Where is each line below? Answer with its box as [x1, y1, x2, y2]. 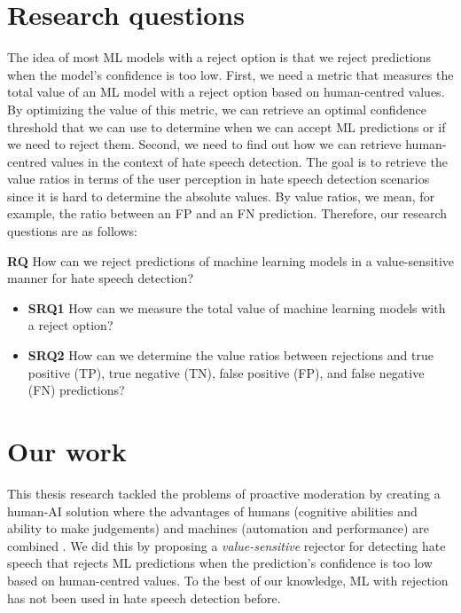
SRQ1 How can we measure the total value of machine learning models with [27, 298, 446, 317]
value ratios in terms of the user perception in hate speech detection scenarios [7, 169, 430, 188]
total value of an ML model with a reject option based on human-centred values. [7, 83, 445, 101]
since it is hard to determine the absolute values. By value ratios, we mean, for [7, 186, 435, 205]
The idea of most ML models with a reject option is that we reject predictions [7, 48, 432, 67]
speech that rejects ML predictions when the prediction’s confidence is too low [7, 554, 433, 572]
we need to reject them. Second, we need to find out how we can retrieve [7, 135, 402, 153]
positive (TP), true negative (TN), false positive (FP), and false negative [27, 363, 425, 381]
